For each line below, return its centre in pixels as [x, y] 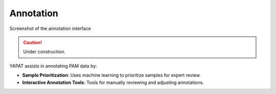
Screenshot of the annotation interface [50, 28]
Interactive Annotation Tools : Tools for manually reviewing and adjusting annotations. [113, 82]
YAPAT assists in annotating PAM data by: [53, 66]
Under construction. [44, 52]
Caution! [33, 42]
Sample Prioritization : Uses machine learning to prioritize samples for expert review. [112, 75]
